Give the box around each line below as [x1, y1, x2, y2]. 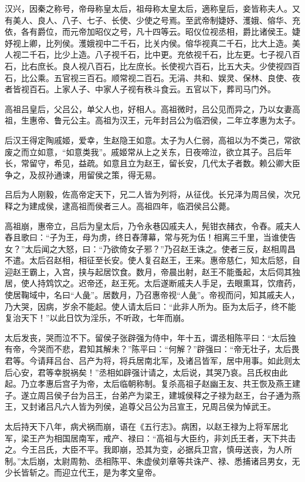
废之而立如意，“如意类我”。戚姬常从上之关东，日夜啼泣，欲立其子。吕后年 [5, 145, 292, 158]
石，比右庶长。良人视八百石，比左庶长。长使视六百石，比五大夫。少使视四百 [5, 59, 300, 72]
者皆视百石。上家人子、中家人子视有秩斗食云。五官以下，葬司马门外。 [5, 83, 276, 95]
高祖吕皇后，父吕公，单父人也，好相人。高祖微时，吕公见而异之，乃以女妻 [5, 102, 292, 115]
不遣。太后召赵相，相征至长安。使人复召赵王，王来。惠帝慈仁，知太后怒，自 [5, 254, 300, 266]
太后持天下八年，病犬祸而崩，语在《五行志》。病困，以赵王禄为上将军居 [5, 420, 280, 432]
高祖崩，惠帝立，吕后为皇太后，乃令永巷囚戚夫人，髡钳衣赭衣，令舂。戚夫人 [5, 219, 300, 232]
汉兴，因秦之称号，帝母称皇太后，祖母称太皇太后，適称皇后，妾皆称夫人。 [5, 2, 292, 14]
